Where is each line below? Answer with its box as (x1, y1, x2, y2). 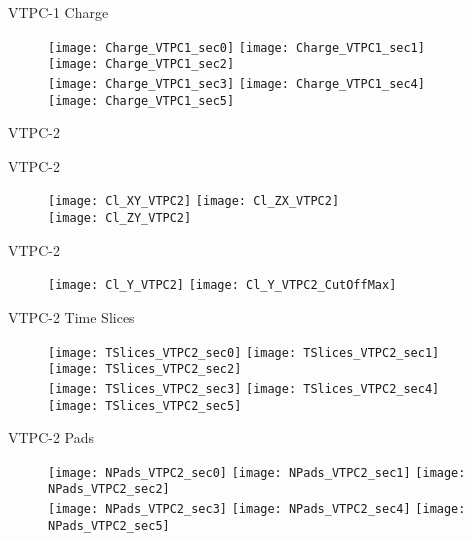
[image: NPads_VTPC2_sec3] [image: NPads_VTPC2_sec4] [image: (48, 502, 466, 517)
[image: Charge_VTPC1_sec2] (48, 57, 235, 72)
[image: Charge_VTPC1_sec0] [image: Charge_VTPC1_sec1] (48, 40, 425, 55)
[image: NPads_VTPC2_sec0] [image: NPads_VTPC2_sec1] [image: (48, 465, 466, 480)
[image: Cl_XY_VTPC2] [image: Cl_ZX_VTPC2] (48, 194, 340, 209)
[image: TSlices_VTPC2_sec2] (48, 362, 242, 377)
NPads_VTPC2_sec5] (48, 518, 170, 533)
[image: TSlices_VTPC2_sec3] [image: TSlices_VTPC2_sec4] (48, 381, 440, 396)
